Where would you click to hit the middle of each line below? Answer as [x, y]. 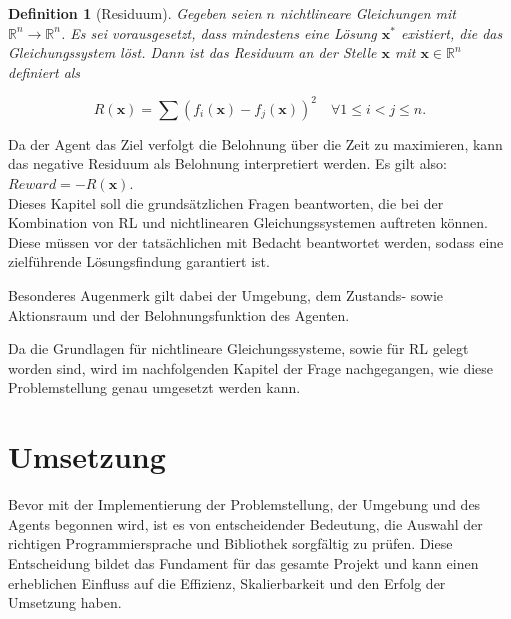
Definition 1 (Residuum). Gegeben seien [135, 13]
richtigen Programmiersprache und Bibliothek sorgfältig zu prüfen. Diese [230, 543]
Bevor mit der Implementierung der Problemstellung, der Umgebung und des [244, 504]
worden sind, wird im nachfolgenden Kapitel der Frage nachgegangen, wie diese [251, 367]
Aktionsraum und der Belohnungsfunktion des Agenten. [179, 314]
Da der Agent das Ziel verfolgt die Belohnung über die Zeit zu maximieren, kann [255, 143]
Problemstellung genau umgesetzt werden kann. [154, 387]
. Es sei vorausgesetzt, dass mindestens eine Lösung [218, 32]
